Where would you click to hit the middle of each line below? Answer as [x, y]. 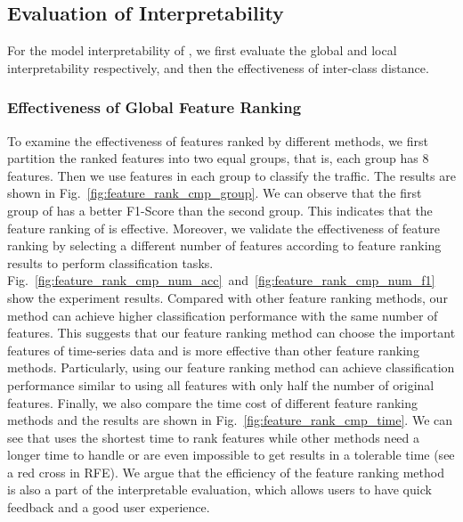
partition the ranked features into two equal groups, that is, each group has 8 [218, 158]
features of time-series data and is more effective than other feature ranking [213, 350]
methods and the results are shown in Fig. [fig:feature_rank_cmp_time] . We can [230, 420]
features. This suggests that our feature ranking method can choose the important [231, 333]
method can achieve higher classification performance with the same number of [223, 315]
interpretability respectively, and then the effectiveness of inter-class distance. [218, 67]
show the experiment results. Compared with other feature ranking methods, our [227, 297]
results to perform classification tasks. [110, 262]
